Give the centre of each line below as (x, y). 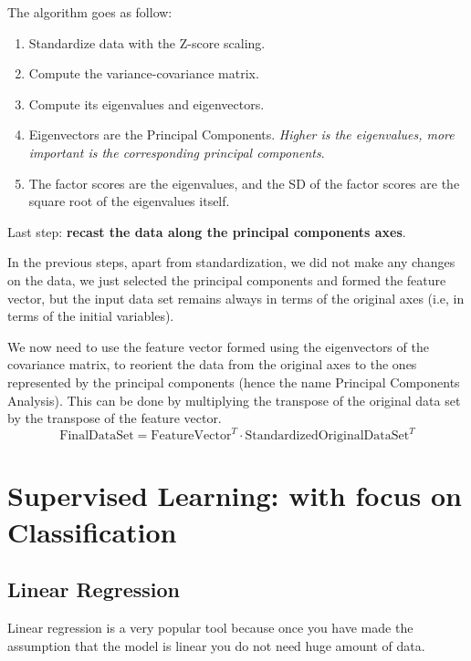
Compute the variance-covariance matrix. (144, 73)
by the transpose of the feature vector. (115, 418)
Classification (92, 531)
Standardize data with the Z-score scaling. (147, 42)
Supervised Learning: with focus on (235, 496)
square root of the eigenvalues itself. (129, 201)
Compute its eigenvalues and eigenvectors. (147, 103)
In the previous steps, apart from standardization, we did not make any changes (231, 262)
